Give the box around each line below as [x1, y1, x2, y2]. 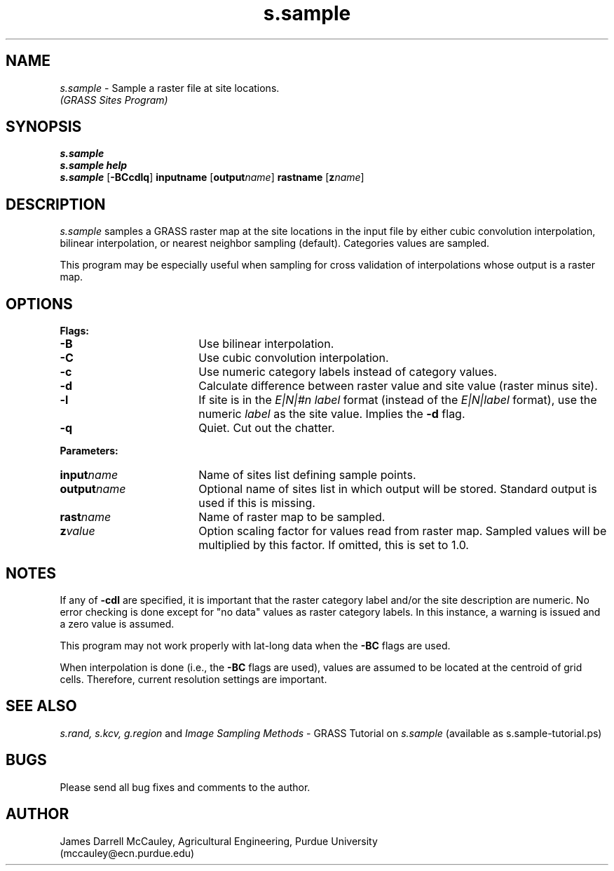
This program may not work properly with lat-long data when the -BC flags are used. [60, 639, 451, 651]
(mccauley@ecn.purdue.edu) [60, 846, 195, 859]
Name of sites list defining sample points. [198, 468, 416, 482]
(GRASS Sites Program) [60, 93, 168, 106]
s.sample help [60, 159, 128, 172]
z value [60, 524, 95, 539]
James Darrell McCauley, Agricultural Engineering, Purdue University [60, 835, 378, 847]
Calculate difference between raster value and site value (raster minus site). [198, 379, 598, 393]
